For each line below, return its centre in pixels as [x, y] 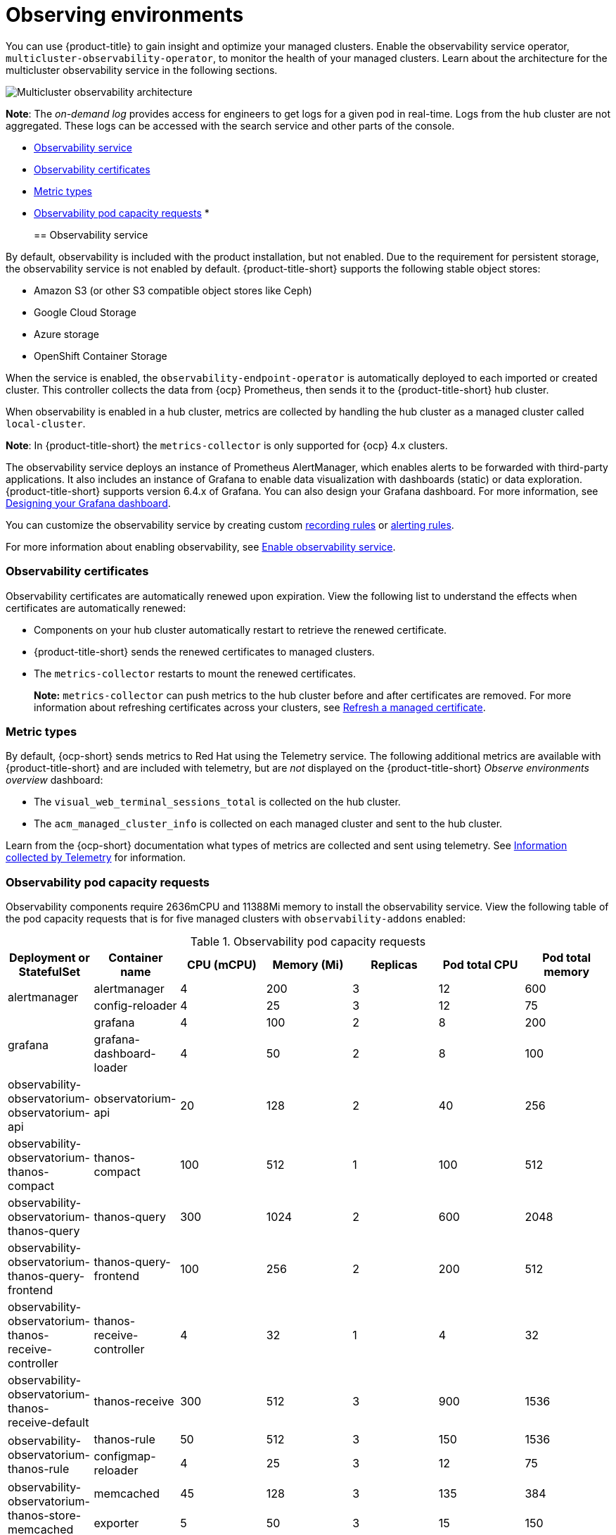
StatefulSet [50, 972]
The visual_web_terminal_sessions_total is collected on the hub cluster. [217, 802]
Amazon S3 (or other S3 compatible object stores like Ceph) [173, 290]
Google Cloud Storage [85, 312]
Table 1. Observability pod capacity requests [308, 941]
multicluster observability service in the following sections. [142, 70]
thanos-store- [45, 1515]
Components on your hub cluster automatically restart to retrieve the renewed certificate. [240, 629]
